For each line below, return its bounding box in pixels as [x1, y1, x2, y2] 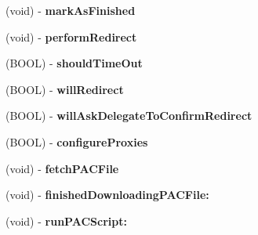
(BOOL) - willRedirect [5, 81, 124, 97]
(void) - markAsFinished [5, 2, 136, 18]
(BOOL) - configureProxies [5, 133, 148, 150]
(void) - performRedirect [5, 28, 137, 45]
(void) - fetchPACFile [5, 160, 119, 176]
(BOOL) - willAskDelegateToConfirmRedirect [5, 107, 253, 124]
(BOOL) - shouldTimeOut [5, 55, 143, 71]
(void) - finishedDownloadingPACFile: [5, 186, 209, 203]
